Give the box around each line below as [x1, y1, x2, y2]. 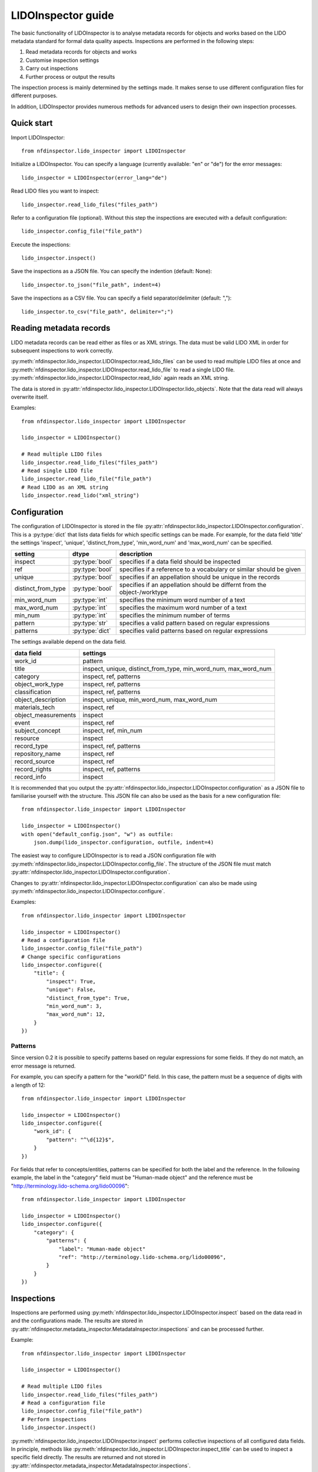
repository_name [14, 750, 61, 758]
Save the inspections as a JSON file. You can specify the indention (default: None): [11, 268, 212, 275]
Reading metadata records [11, 323, 111, 333]
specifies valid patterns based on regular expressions [119, 627, 268, 635]
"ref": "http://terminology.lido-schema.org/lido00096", [58, 1254, 227, 1260]
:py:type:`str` [72, 619, 108, 627]
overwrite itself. [11, 393, 49, 400]
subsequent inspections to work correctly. [11, 347, 114, 354]
